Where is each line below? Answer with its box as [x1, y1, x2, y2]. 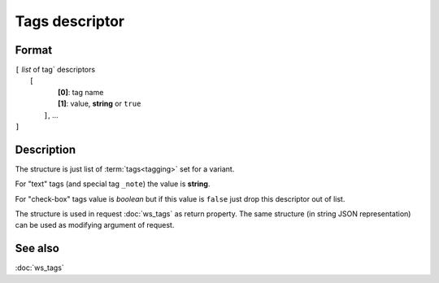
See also [15, 242, 60, 255]
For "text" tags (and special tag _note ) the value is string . [15, 179, 211, 189]
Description [15, 142, 76, 156]
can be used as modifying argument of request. [15, 220, 175, 230]
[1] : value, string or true [58, 98, 141, 109]
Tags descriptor [15, 12, 125, 30]
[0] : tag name [58, 87, 104, 97]
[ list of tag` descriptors [15, 65, 96, 75]
